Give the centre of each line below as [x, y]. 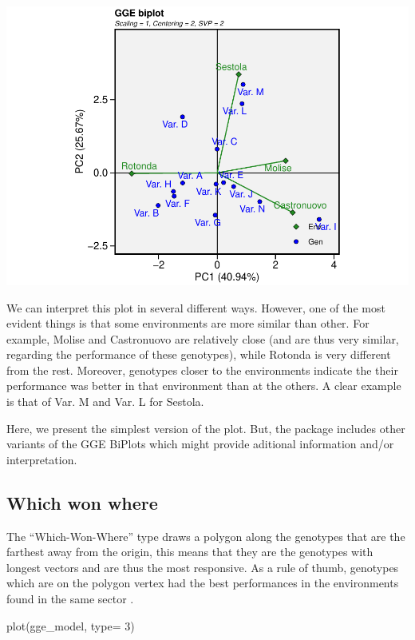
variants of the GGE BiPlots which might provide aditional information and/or [200, 444]
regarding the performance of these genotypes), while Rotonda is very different [199, 354]
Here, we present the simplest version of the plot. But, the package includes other [206, 428]
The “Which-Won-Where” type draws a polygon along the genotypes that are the [206, 536]
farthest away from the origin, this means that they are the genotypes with [190, 552]
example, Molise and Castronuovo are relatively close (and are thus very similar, [203, 338]
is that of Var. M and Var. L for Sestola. [105, 401]
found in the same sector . [70, 599]
